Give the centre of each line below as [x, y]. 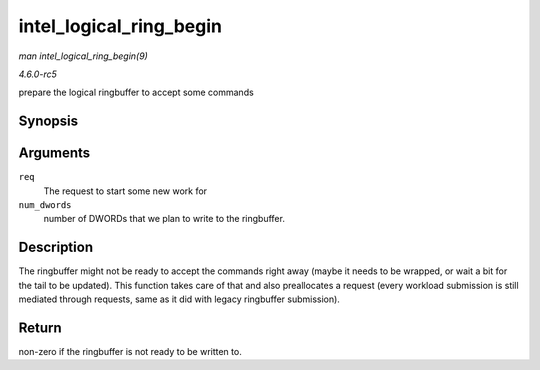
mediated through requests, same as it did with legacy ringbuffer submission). [179, 299]
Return [40, 327]
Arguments [54, 153]
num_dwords [45, 205]
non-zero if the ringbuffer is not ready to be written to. [130, 352]
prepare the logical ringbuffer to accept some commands [136, 92]
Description [56, 247]
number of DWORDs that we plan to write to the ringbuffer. [164, 219]
